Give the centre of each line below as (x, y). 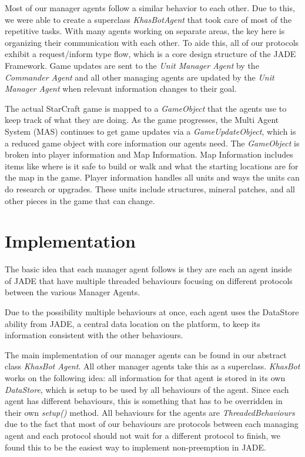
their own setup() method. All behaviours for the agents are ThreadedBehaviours (150, 412)
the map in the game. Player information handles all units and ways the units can (152, 177)
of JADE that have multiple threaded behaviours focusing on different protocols (149, 280)
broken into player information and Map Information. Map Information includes (149, 154)
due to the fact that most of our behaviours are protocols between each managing (152, 424)
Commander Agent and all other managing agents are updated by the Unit (140, 77)
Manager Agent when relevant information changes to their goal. (121, 89)
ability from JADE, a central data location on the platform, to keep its (133, 323)
